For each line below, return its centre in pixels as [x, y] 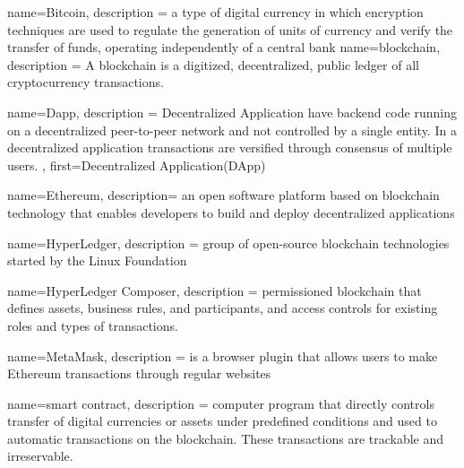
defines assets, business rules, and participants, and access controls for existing [223, 308]
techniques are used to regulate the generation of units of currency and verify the [230, 29]
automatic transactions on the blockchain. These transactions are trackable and [226, 438]
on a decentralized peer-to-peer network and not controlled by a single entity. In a [232, 130]
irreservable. [40, 456]
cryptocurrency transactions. [86, 82]
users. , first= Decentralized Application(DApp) [137, 165]
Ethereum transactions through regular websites [139, 373]
